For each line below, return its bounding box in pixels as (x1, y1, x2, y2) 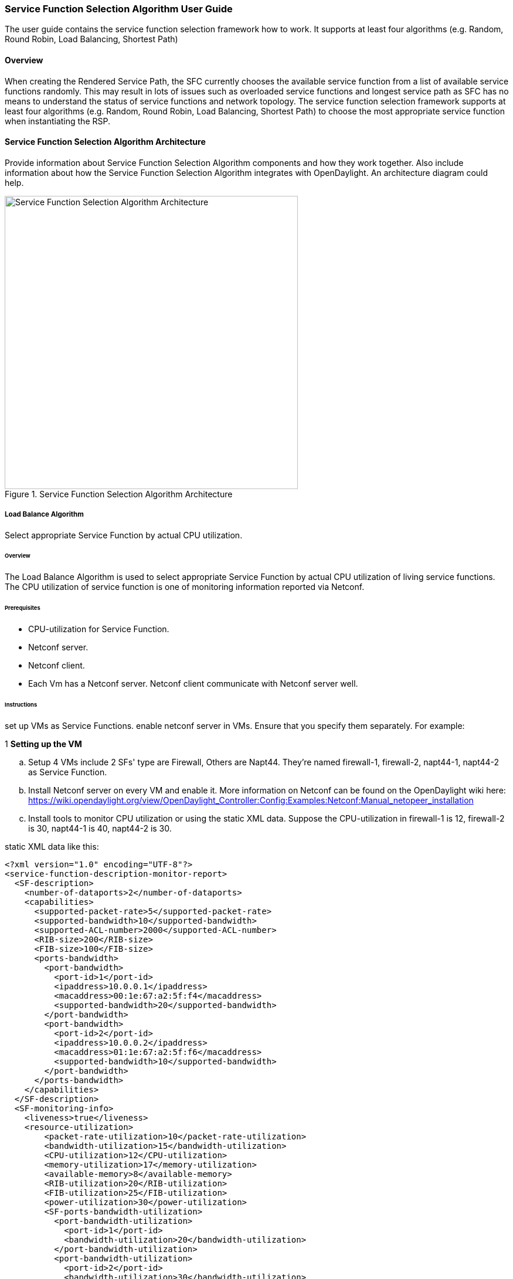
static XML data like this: (5, 841, 99, 851)
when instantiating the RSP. (5, 116, 110, 126)
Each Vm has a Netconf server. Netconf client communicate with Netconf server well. (28, 678, 358, 688)
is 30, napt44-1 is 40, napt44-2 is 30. (28, 823, 172, 833)
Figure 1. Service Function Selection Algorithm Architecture (5, 488, 233, 499)
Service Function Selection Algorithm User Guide (5, 3, 233, 15)
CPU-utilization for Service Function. (28, 623, 169, 634)
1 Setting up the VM (5, 738, 82, 749)
